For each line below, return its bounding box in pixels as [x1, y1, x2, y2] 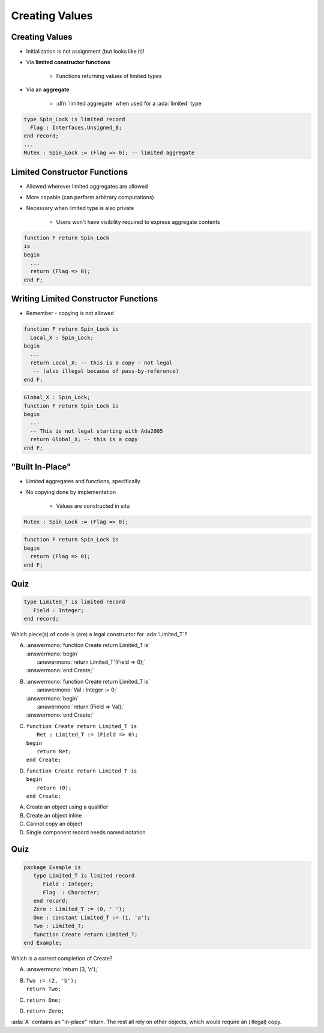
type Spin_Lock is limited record [23, 116, 125, 122]
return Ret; [37, 748, 72, 754]
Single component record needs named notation [26, 828, 146, 836]
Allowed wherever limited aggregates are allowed [26, 182, 148, 190]
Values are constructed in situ [56, 502, 130, 510]
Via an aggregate [26, 86, 70, 93]
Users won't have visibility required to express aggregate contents [56, 218, 220, 225]
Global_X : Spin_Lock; [23, 394, 91, 401]
